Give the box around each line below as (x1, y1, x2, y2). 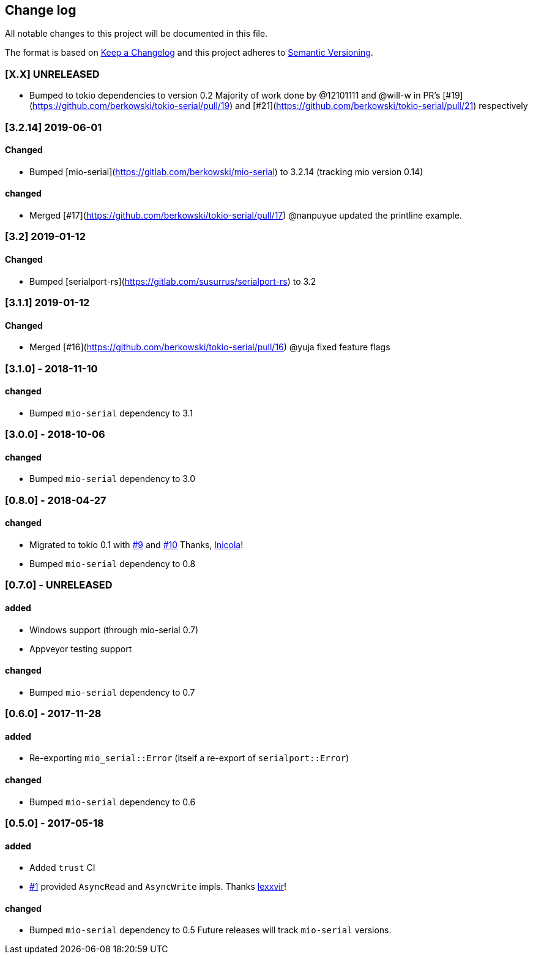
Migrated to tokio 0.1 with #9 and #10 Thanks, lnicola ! (29, 539, 244, 550)
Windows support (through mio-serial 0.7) (29, 624, 199, 635)
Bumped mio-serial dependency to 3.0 (29, 473, 196, 484)
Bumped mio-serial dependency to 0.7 (29, 686, 195, 698)
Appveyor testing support (29, 643, 132, 654)
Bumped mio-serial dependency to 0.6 (29, 796, 196, 807)
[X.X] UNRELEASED (5, 67, 100, 80)
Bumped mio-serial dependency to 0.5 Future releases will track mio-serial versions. (29, 925, 392, 936)
